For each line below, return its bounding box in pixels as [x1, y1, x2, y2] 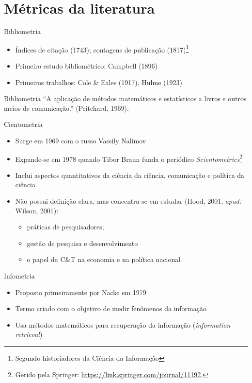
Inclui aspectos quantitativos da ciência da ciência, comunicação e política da [15, 170, 245, 180]
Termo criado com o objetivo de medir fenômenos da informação [15, 303, 206, 313]
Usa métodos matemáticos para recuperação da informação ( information [15, 319, 231, 330]
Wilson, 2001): [15, 205, 59, 215]
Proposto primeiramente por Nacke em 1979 [15, 287, 146, 297]
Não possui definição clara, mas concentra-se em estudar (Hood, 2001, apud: [15, 195, 241, 206]
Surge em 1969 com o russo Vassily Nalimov [15, 135, 146, 145]
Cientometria [4, 119, 43, 129]
